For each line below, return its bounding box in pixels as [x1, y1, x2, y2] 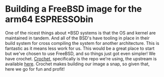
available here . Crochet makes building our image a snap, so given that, [5, 61, 150, 67]
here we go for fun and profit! [5, 66, 65, 72]
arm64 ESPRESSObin [5, 14, 93, 25]
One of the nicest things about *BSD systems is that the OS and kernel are [5, 30, 156, 36]
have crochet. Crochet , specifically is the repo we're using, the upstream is [5, 56, 157, 61]
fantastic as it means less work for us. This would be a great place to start [5, 45, 155, 51]
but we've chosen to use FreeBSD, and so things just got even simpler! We [5, 50, 156, 57]
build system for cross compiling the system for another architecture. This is [5, 40, 160, 46]
